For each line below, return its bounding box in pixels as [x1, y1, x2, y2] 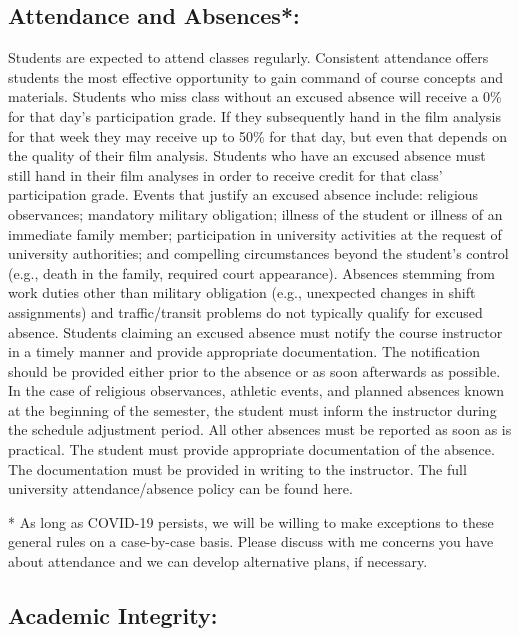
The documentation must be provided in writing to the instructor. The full [8, 458, 467, 479]
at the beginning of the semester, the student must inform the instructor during [8, 399, 497, 420]
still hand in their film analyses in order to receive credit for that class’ [8, 164, 443, 185]
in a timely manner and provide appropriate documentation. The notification [8, 341, 480, 362]
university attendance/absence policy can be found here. [8, 478, 353, 499]
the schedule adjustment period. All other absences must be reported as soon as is [8, 419, 512, 440]
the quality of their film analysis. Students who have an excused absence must [8, 145, 486, 166]
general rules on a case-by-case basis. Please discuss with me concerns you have [8, 531, 494, 552]
